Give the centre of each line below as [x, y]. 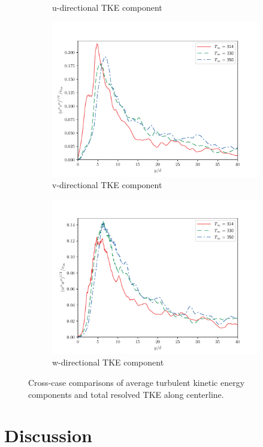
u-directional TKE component [107, 7]
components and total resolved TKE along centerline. [126, 394]
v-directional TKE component [107, 185]
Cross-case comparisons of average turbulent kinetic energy [137, 382]
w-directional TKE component [108, 362]
